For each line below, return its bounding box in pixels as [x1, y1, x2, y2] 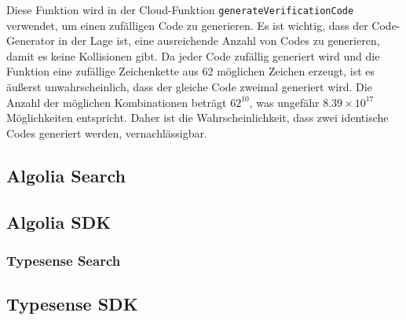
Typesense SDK [6, 292, 138, 316]
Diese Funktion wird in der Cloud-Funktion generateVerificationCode [6, 2, 354, 17]
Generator [6, 32, 55, 49]
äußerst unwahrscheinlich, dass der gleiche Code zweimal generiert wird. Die [6, 79, 372, 95]
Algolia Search [6, 163, 126, 187]
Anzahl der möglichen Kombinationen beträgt [6, 94, 227, 110]
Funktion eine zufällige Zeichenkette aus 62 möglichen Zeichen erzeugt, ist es [6, 63, 375, 79]
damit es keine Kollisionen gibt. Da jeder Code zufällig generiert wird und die [6, 47, 380, 64]
